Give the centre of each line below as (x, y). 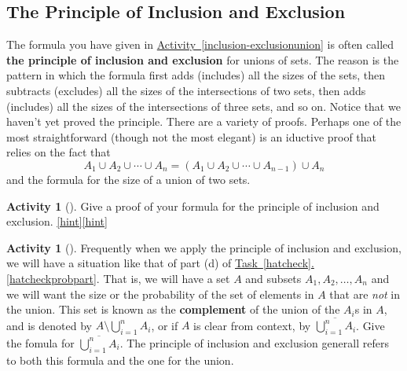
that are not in (365, 294)
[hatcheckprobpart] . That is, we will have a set (118, 278)
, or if (165, 325)
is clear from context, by (252, 325)
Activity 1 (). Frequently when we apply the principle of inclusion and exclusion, (204, 247)
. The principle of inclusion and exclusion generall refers (254, 342)
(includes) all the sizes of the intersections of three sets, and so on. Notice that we (203, 106)
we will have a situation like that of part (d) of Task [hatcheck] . (160, 263)
